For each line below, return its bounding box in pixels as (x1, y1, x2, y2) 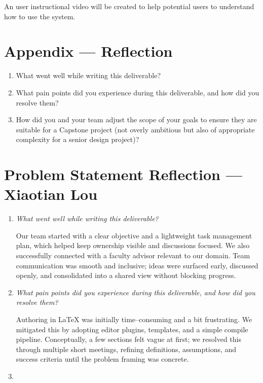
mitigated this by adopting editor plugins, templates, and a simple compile (16, 324, 248, 334)
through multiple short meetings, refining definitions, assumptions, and (16, 343, 237, 354)
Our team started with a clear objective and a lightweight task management (16, 230, 252, 240)
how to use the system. (4, 11, 76, 21)
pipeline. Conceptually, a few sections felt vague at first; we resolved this (16, 334, 241, 344)
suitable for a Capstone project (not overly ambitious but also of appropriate (16, 124, 255, 134)
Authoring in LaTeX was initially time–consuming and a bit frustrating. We (16, 314, 252, 324)
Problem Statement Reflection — (4, 164, 242, 185)
